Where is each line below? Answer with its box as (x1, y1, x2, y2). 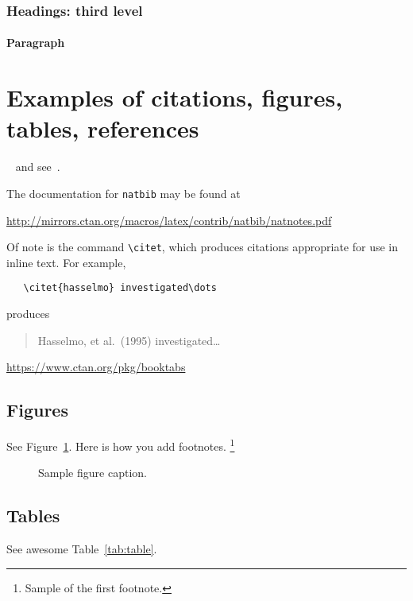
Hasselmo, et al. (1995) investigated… (37, 332, 221, 348)
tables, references (6, 112, 199, 145)
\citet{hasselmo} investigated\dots (23, 282, 217, 294)
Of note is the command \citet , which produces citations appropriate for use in (6, 238, 398, 255)
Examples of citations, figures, (6, 81, 343, 114)
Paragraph (6, 34, 65, 51)
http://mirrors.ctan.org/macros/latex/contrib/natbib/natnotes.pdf (6, 211, 332, 228)
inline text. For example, (6, 254, 126, 270)
